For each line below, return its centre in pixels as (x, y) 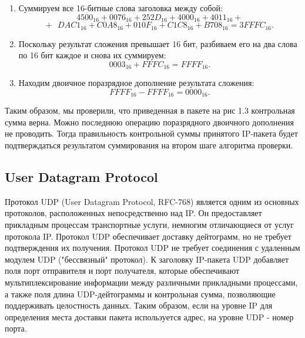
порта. (16, 328)
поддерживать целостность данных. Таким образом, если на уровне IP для (139, 305)
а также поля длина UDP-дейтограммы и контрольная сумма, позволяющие (140, 294)
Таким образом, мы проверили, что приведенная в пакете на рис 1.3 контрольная (150, 110)
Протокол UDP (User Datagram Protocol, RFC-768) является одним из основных (152, 201)
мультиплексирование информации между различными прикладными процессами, (151, 282)
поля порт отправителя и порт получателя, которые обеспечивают (122, 271)
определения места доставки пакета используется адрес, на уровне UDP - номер (149, 317)
